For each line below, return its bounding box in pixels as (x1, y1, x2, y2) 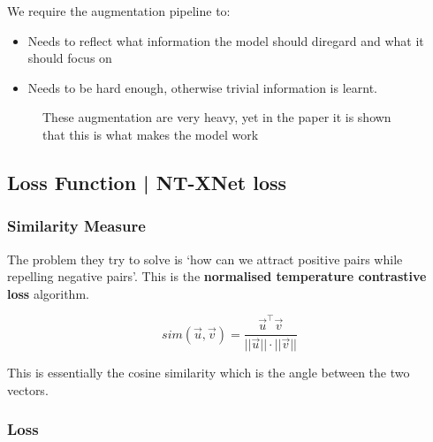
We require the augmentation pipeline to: (7, 2, 231, 19)
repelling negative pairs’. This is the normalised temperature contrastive (7, 267, 427, 286)
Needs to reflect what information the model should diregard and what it (27, 31, 424, 50)
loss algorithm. (7, 284, 89, 302)
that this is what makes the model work (42, 125, 259, 143)
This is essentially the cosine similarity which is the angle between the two (7, 363, 410, 382)
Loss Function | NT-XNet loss (7, 168, 287, 195)
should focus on (27, 49, 112, 67)
